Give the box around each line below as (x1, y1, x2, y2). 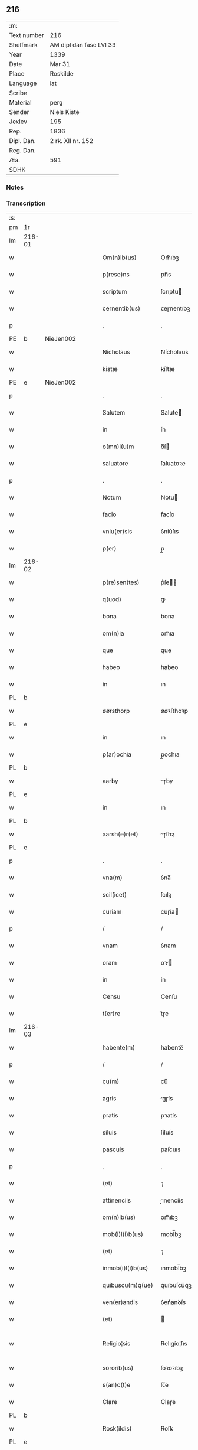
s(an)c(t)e (102, 1381, 131, 1389)
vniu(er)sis (102, 527, 133, 536)
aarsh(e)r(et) (102, 830, 138, 838)
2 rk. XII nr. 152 (49, 136, 94, 145)
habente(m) (102, 1044, 136, 1052)
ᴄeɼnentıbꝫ (160, 304, 190, 312)
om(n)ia (102, 629, 125, 637)
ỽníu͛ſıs (160, 527, 179, 536)
